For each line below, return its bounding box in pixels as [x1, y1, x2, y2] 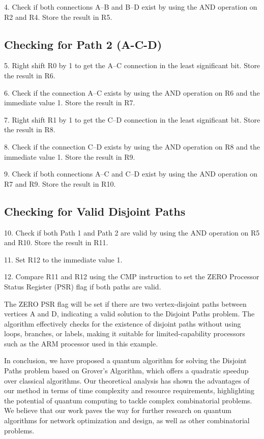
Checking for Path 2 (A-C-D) [4, 36, 162, 52]
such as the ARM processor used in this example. [4, 338, 158, 348]
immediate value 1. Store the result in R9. [4, 151, 135, 162]
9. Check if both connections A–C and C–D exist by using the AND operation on [4, 168, 258, 179]
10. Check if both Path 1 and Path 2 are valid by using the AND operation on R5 [4, 227, 260, 238]
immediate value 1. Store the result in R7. [4, 97, 135, 108]
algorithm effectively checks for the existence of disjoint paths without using [4, 318, 241, 329]
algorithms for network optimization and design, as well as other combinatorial [4, 415, 250, 426]
